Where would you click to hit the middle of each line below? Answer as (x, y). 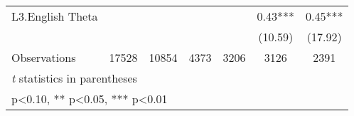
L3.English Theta (55, 16)
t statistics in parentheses (74, 78)
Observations (44, 57)
